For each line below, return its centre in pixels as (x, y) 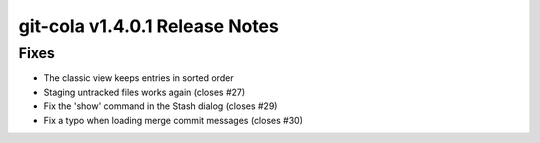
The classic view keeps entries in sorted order (138, 78)
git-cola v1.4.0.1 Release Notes (148, 26)
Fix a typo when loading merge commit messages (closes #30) (173, 120)
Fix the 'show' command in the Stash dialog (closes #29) (160, 106)
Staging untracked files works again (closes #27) (144, 92)
